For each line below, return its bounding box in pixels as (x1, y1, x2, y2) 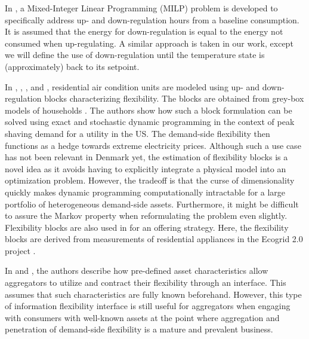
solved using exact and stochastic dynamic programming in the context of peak (5, 115, 295, 128)
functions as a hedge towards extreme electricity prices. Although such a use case (5, 139, 301, 151)
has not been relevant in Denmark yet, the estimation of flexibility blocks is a (5, 151, 288, 163)
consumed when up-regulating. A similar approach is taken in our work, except (5, 36, 293, 49)
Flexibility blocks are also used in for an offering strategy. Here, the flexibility (5, 221, 289, 233)
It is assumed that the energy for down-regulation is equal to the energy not (5, 25, 283, 38)
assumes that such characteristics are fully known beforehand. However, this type (5, 288, 302, 300)
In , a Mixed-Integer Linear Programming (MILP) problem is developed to (5, 2, 278, 14)
